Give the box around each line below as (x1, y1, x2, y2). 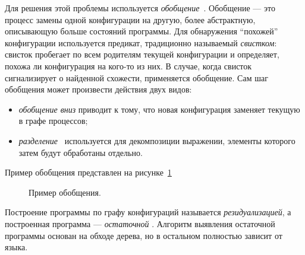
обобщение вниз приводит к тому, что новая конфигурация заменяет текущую (18, 103, 300, 115)
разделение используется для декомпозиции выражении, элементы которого (18, 134, 295, 146)
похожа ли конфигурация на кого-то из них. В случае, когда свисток (5, 59, 252, 72)
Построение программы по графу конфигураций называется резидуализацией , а (5, 206, 291, 218)
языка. (5, 241, 28, 253)
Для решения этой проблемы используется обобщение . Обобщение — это (5, 2, 275, 14)
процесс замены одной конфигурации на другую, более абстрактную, (5, 13, 256, 26)
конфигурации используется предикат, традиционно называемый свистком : (5, 36, 277, 49)
